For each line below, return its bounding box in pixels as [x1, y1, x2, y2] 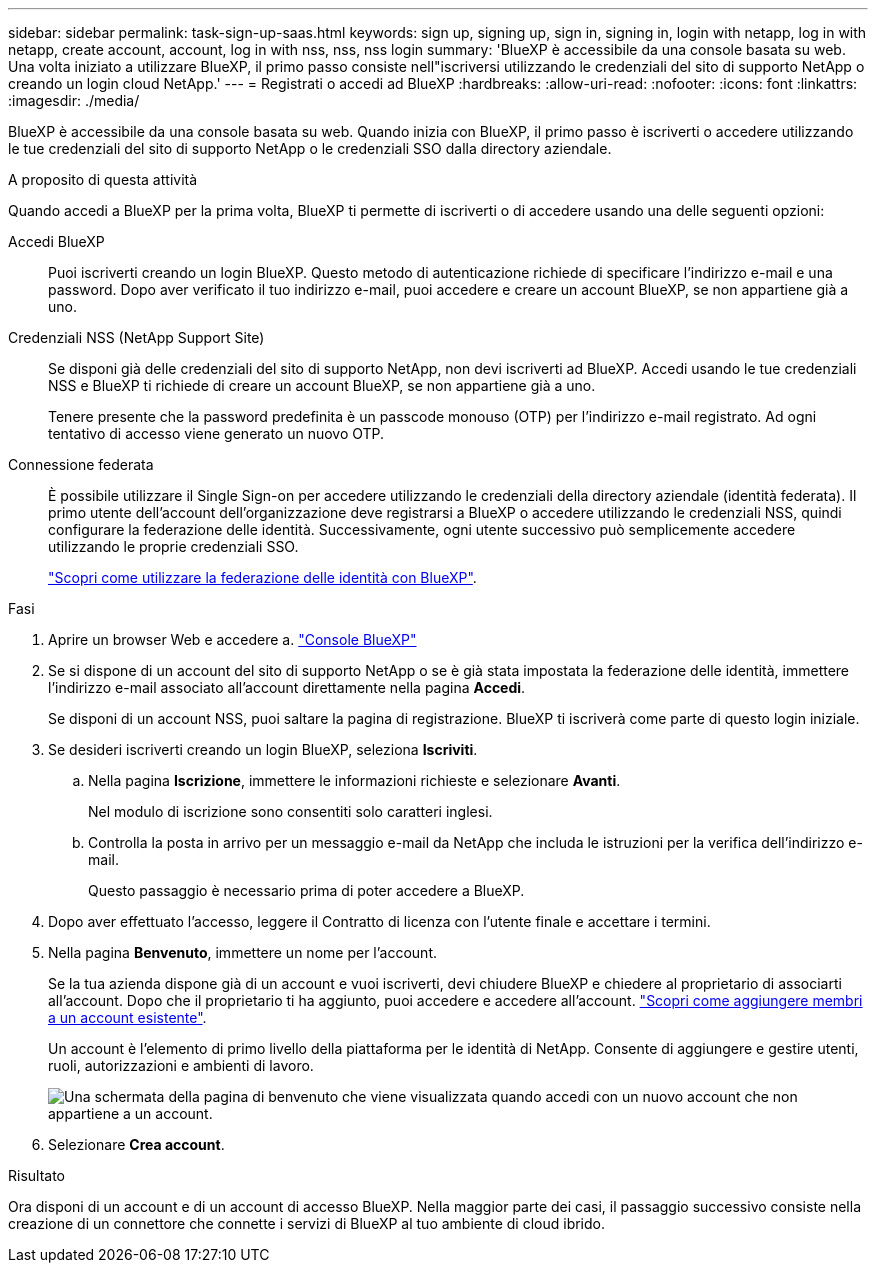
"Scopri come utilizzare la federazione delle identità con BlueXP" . [48, 569, 477, 586]
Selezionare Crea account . [48, 1136, 225, 1153]
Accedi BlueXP [8, 233, 105, 250]
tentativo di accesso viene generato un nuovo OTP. [48, 425, 385, 442]
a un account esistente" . [48, 1009, 207, 1026]
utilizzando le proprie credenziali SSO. [48, 538, 299, 555]
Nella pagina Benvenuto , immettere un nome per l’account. [48, 944, 437, 961]
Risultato [8, 1167, 66, 1184]
